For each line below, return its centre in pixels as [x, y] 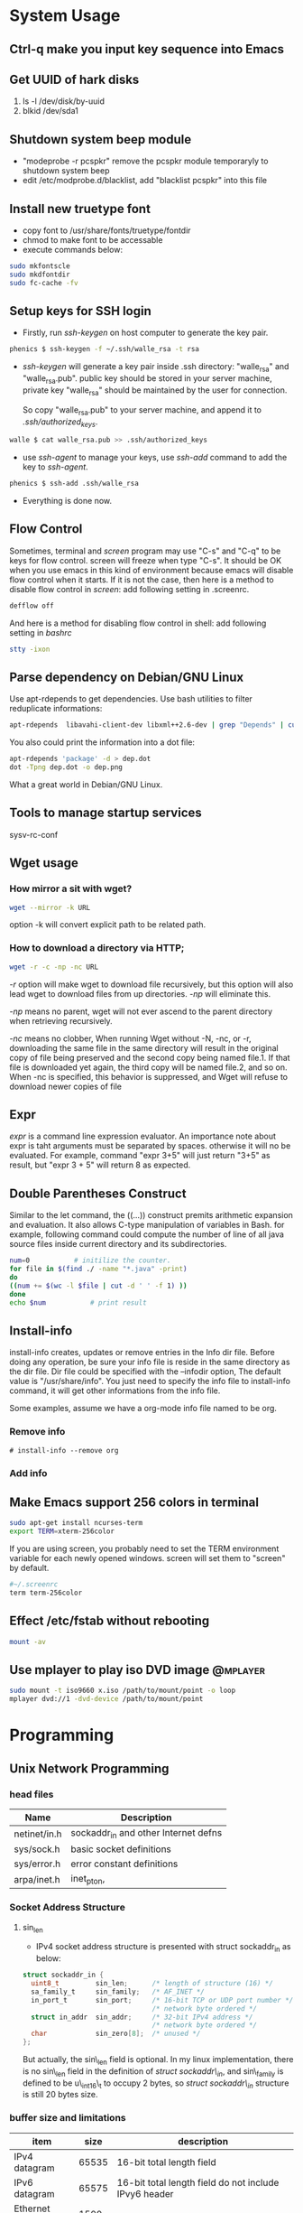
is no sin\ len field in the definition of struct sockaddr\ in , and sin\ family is [153, 2072]
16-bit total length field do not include [198, 2182]
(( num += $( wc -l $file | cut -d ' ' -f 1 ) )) [98, 1286]
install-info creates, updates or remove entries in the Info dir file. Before [142, 1353]
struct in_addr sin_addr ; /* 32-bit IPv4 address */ [142, 2017]
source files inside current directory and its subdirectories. [118, 1244]
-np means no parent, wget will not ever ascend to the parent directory [141, 1011]
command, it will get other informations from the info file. [115, 1390]
